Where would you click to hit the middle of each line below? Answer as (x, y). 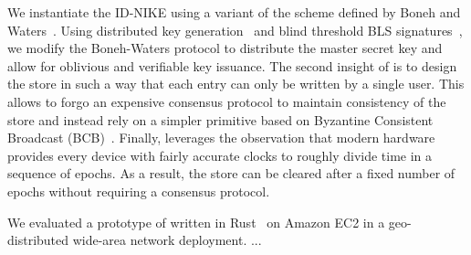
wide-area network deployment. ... (167, 240)
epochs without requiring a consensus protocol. (139, 191)
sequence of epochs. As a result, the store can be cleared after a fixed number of (231, 173)
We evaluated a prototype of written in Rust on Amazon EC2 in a (196, 222)
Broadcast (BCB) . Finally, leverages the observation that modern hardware (221, 138)
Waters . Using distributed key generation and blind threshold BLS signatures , (235, 30)
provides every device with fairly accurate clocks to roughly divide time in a (220, 155)
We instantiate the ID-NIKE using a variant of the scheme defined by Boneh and (234, 12)
